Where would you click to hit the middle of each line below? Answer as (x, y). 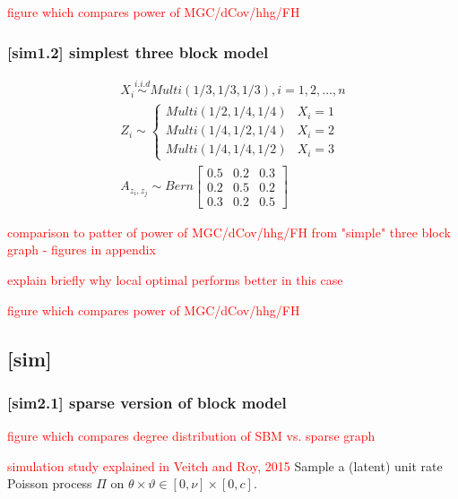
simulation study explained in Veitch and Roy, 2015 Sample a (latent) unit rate (225, 465)
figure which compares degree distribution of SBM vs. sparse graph (191, 436)
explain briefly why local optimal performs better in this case (175, 279)
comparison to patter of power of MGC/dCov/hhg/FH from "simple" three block (229, 232)
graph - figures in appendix (82, 249)
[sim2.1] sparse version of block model (147, 402)
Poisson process (50, 483)
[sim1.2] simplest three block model (138, 52)
